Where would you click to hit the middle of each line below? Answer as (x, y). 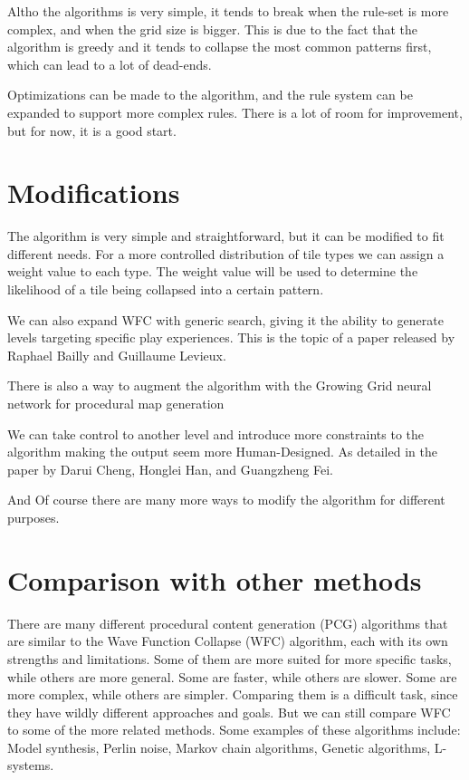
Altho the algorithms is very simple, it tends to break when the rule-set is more (228, 11)
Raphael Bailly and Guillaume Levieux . (117, 355)
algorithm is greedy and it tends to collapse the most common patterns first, (220, 47)
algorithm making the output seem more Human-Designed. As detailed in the (222, 452)
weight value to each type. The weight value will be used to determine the (213, 271)
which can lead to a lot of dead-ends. (110, 64)
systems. (31, 765)
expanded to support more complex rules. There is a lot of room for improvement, (235, 112)
